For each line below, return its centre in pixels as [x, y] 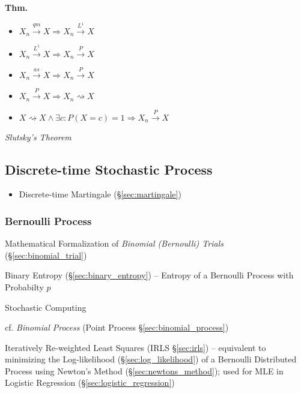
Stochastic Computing [46, 307]
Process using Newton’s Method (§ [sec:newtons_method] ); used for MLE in [144, 370]
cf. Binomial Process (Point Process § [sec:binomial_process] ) [117, 327]
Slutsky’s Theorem [38, 136]
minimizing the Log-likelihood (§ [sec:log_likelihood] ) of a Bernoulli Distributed [151, 359]
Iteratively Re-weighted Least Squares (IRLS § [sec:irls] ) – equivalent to [135, 347]
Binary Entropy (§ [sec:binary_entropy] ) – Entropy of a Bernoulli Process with [149, 275]
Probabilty [24, 286]
